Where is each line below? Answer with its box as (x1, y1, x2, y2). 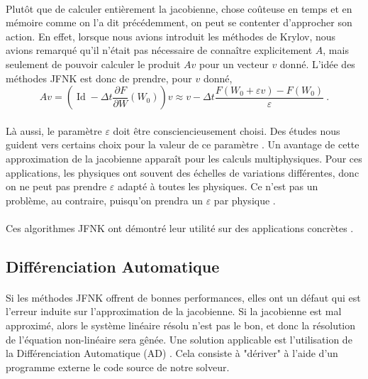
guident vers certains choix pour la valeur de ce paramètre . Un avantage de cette (6, 137, 359, 152)
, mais (323, 43, 349, 57)
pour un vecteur (199, 56, 269, 71)
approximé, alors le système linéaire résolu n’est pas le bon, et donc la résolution (6, 318, 356, 333)
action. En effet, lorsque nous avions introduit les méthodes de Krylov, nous (6, 28, 336, 43)
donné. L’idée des (279, 56, 355, 71)
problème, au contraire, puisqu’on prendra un (6, 192, 203, 207)
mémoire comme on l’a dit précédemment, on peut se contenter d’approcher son (6, 15, 352, 30)
